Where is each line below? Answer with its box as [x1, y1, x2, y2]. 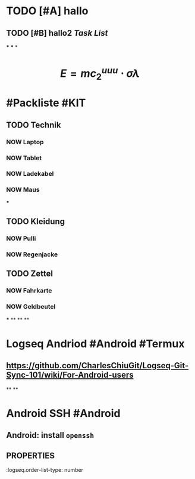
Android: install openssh [6, 430, 94, 440]
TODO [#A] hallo [6, 4, 89, 18]
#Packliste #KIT [6, 97, 86, 110]
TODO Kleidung [6, 216, 65, 227]
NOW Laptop [6, 138, 44, 146]
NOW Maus [6, 186, 40, 194]
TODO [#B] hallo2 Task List [6, 28, 108, 38]
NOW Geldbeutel [6, 303, 56, 311]
